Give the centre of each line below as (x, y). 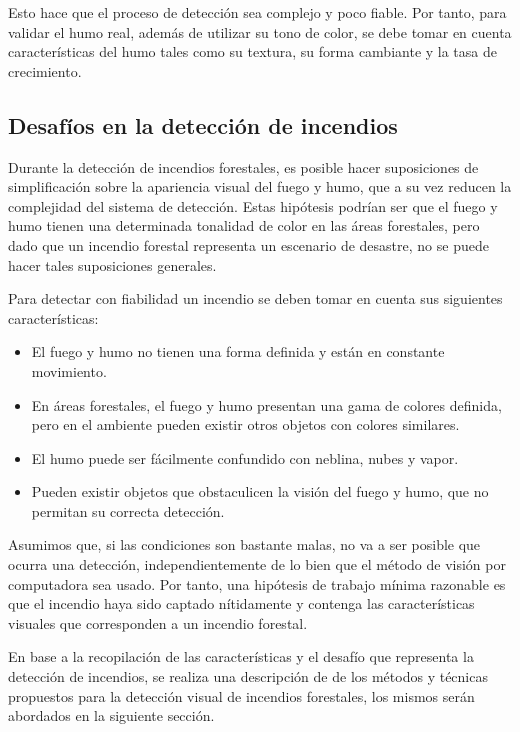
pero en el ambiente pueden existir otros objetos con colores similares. (245, 424)
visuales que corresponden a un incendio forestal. (158, 622)
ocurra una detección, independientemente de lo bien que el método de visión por (257, 564)
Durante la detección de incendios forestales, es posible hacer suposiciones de (243, 166)
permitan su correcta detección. (128, 510)
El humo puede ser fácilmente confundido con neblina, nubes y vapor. (245, 457)
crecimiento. (45, 70)
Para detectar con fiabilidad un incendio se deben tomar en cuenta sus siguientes (255, 298)
